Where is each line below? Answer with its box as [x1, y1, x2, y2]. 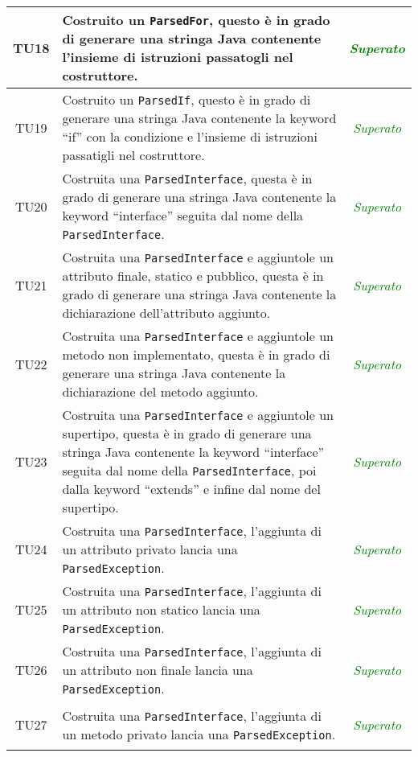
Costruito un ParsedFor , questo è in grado [62, 10, 330, 29]
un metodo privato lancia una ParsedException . [62, 724, 336, 743]
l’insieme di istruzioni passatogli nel [62, 47, 293, 66]
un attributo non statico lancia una [62, 600, 260, 619]
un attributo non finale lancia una [62, 660, 253, 679]
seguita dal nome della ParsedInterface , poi [62, 461, 317, 479]
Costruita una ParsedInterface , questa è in [62, 169, 313, 187]
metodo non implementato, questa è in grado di [62, 345, 330, 364]
